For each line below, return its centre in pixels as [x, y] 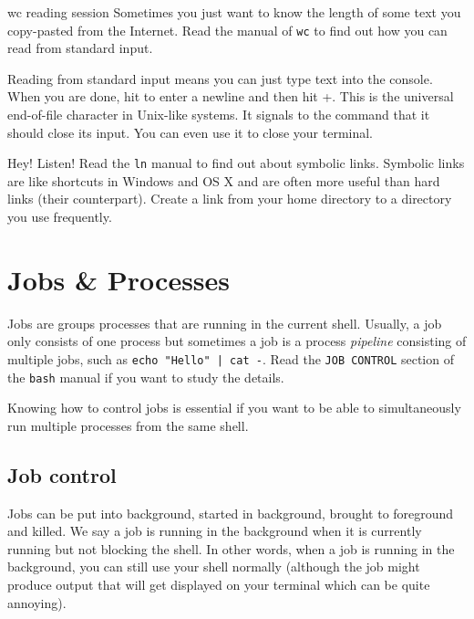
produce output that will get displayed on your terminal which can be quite [219, 585]
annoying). [37, 602]
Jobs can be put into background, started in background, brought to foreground [231, 513]
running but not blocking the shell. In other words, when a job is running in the [231, 548]
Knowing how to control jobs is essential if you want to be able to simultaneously [234, 408]
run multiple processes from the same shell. [128, 425]
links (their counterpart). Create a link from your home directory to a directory [230, 199]
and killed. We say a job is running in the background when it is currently [215, 531]
